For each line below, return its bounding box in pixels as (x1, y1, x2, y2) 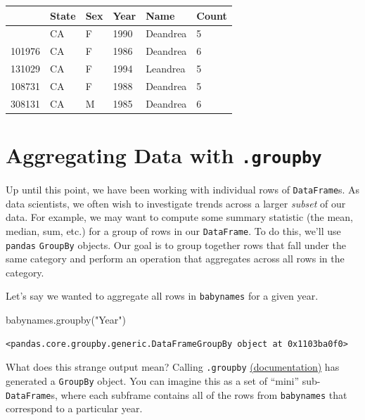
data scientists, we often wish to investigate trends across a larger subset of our (6, 196, 346, 210)
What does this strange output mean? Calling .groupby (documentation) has (6, 359, 340, 374)
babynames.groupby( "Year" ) (6, 312, 126, 327)
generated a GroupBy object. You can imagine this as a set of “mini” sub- (6, 373, 321, 388)
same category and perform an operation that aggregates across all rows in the (6, 251, 345, 266)
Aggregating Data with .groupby (6, 141, 322, 169)
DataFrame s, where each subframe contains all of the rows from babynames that (6, 387, 347, 402)
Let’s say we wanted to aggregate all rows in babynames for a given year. (6, 288, 319, 303)
